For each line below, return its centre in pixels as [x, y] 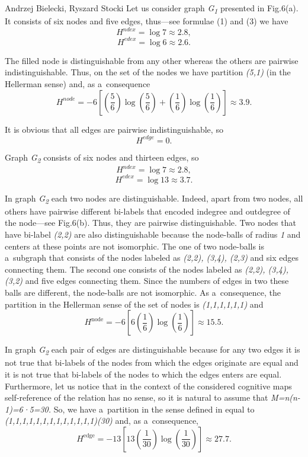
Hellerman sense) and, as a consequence [78, 83]
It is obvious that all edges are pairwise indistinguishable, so [114, 129]
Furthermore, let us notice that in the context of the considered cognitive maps [148, 386]
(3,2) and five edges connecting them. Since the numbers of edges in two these [147, 281]
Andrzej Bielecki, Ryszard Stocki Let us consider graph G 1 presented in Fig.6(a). [152, 9]
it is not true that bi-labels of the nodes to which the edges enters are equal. [143, 374]
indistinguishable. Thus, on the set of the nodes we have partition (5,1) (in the [148, 72]
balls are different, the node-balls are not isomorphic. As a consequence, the [143, 292]
